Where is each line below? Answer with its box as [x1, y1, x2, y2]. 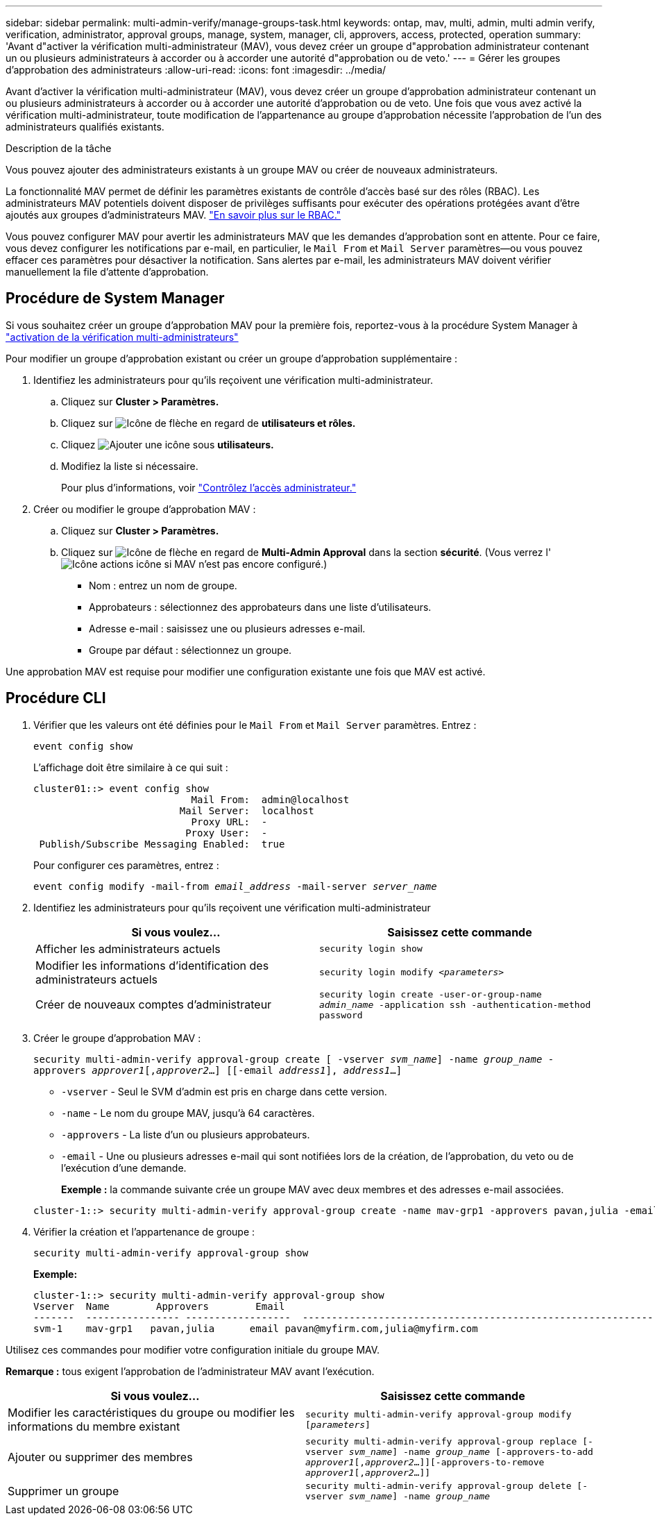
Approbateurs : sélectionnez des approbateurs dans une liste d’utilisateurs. [89, 600, 432, 613]
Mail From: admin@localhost [191, 793, 350, 805]
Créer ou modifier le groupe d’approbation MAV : [33, 503, 256, 515]
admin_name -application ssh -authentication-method [319, 999, 591, 1010]
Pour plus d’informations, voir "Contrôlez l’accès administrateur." [61, 481, 357, 494]
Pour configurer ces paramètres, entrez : [33, 859, 219, 871]
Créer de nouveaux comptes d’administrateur [35, 997, 272, 1012]
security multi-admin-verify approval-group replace [305, 1435, 577, 1447]
